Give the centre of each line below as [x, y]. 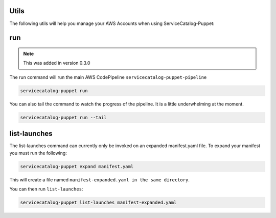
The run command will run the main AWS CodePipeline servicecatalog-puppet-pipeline [108, 77]
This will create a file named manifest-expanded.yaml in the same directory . [100, 180]
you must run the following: [38, 153]
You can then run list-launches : [46, 189]
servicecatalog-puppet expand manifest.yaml [77, 166]
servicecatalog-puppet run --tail [63, 117]
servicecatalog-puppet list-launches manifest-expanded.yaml [98, 202]
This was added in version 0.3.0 [57, 63]
